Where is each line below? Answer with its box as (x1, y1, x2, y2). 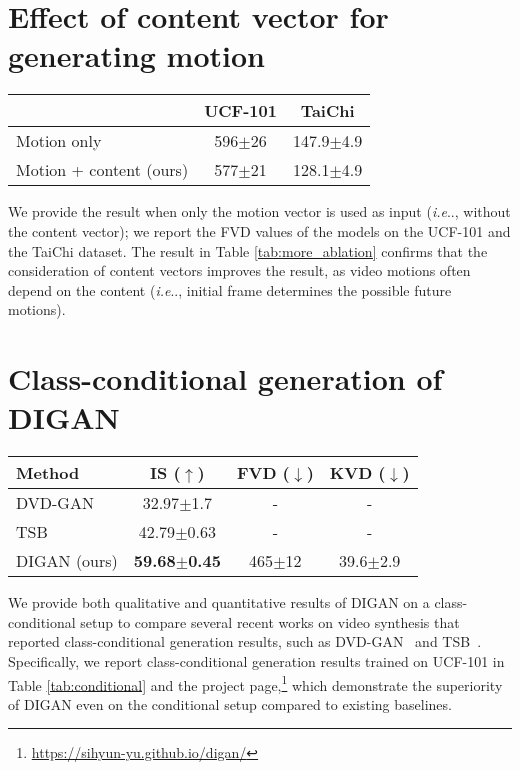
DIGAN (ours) (16, 549, 118, 573)
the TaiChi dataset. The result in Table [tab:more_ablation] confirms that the (8, 240, 488, 261)
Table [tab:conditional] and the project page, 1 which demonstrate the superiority (8, 671, 503, 695)
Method (16, 461, 80, 485)
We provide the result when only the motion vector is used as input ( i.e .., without (8, 201, 511, 222)
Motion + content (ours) (16, 158, 189, 182)
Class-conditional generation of (8, 358, 443, 399)
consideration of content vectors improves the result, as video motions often (8, 260, 471, 281)
